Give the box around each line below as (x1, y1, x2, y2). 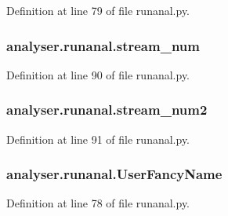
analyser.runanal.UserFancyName (6, 164, 223, 184)
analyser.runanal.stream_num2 (6, 100, 208, 119)
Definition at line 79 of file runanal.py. (6, 2, 190, 18)
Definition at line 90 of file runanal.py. (6, 66, 190, 82)
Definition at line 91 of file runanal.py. (6, 130, 190, 147)
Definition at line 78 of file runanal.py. (6, 195, 190, 211)
